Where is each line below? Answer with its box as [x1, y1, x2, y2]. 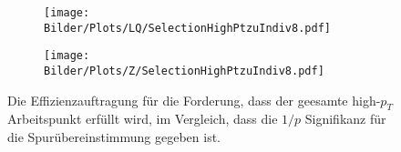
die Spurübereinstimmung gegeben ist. [7, 127, 221, 147]
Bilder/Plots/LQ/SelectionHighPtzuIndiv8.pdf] [44, 21, 331, 35]
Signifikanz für [304, 109, 386, 128]
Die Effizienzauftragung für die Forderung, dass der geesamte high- [7, 90, 381, 109]
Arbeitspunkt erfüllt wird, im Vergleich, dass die [7, 109, 278, 128]
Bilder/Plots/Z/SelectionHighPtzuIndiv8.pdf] [44, 64, 324, 77]
